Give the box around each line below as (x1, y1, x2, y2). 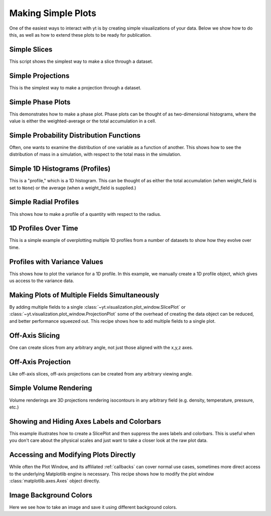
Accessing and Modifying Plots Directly (9, 451, 136, 459)
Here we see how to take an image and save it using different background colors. (9, 504, 178, 510)
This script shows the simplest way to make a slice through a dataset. (9, 58, 153, 64)
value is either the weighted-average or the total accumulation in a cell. (9, 118, 157, 124)
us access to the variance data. (9, 278, 74, 284)
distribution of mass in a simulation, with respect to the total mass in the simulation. (9, 151, 182, 158)
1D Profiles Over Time (9, 224, 78, 233)
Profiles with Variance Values (9, 257, 103, 266)
